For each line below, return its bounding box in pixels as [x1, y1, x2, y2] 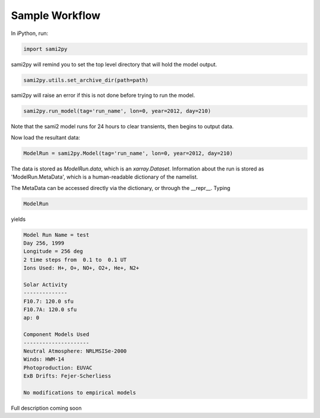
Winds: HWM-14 [23, 356, 65, 363]
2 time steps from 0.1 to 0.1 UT [23, 256, 127, 263]
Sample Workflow [11, 9, 101, 22]
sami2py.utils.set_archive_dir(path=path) [23, 77, 149, 83]
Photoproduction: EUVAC [23, 364, 93, 371]
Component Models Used [23, 331, 89, 338]
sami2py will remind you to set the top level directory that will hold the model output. [11, 61, 217, 68]
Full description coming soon [11, 404, 82, 411]
